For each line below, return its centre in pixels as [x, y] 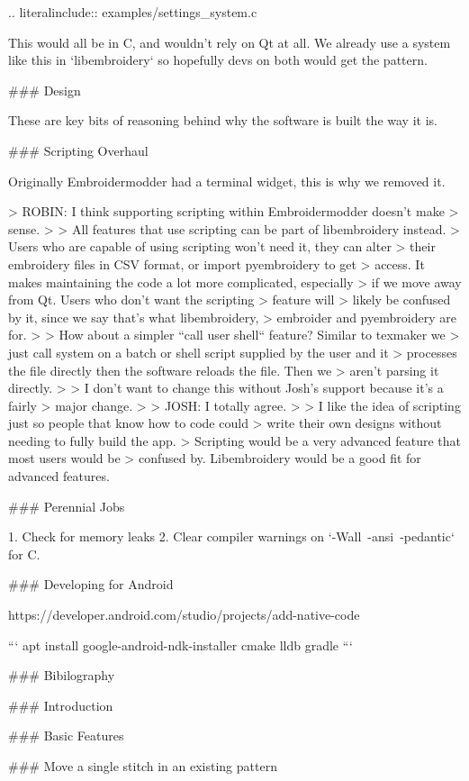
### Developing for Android [91, 584]
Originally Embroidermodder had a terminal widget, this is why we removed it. [227, 181]
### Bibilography [62, 675]
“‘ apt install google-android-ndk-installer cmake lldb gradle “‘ [180, 645]
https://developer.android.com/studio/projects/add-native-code [184, 615]
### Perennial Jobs [67, 506]
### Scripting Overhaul [78, 150]
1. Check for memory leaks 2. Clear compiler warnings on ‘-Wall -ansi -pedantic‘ [231, 536]
